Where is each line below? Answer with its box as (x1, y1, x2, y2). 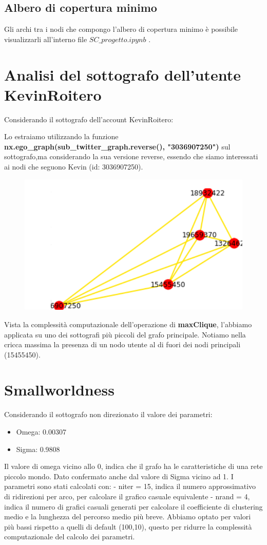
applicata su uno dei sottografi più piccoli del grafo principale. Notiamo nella (4, 329, 246, 340)
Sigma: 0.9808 (16, 443, 60, 454)
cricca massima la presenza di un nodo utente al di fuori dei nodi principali (4, 339, 241, 350)
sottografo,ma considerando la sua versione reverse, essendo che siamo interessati (4, 151, 258, 162)
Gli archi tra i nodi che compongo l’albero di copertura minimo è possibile (4, 24, 238, 34)
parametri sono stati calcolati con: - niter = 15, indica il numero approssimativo (4, 481, 256, 492)
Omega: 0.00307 (16, 426, 67, 437)
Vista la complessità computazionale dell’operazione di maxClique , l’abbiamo (4, 318, 252, 329)
